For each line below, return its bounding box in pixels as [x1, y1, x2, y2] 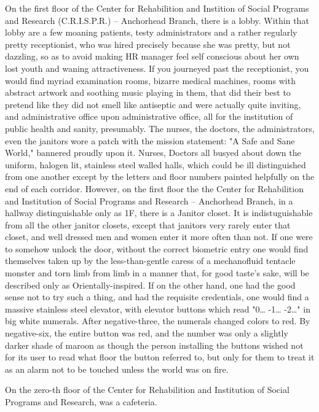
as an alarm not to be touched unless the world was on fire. [5, 362, 229, 375]
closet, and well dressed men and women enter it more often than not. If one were [5, 230, 313, 243]
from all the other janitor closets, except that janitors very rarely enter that [5, 218, 291, 231]
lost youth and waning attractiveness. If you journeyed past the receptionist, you [5, 61, 309, 74]
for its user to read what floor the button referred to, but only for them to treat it [5, 351, 315, 363]
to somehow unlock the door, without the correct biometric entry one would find [5, 242, 309, 255]
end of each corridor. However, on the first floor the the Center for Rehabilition [5, 182, 304, 195]
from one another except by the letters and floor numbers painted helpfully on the [5, 170, 315, 183]
